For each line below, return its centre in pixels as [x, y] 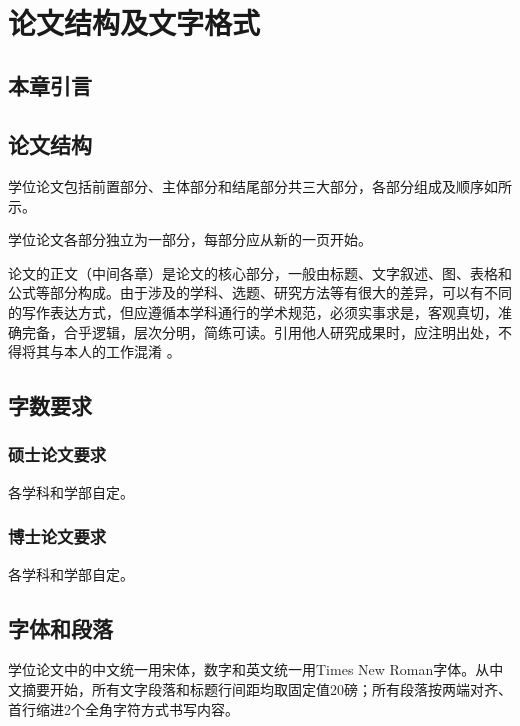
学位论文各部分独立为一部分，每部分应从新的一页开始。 [190, 239]
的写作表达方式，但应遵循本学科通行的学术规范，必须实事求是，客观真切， [253, 311]
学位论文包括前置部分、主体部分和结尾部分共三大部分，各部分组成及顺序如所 [260, 185]
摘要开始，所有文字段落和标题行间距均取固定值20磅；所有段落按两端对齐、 [266, 688]
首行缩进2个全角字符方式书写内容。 [123, 708]
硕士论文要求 [57, 454]
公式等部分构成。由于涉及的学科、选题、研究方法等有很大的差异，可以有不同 [260, 292]
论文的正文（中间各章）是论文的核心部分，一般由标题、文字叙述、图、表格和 [260, 272]
